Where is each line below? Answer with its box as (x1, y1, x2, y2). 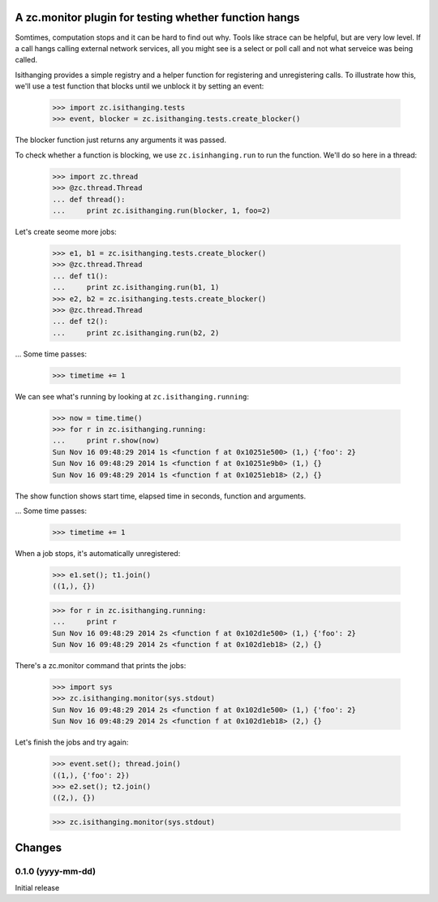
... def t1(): (52, 271, 109, 280)
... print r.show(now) (52, 436, 160, 446)
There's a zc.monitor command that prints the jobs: (15, 661, 187, 671)
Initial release (15, 883, 60, 892)
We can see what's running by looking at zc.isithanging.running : (15, 391, 250, 401)
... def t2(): (52, 317, 109, 326)
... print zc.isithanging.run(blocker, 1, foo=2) (52, 205, 271, 215)
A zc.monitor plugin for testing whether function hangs (15, 11, 300, 24)
